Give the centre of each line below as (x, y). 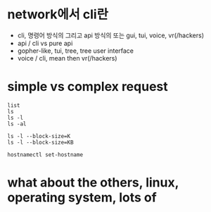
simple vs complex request (88, 87)
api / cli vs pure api (45, 43)
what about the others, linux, (93, 183)
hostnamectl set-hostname (45, 155)
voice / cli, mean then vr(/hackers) (67, 58)
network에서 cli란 (58, 14)
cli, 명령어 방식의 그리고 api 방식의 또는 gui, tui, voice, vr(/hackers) (110, 35)
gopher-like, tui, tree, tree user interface (76, 51)
